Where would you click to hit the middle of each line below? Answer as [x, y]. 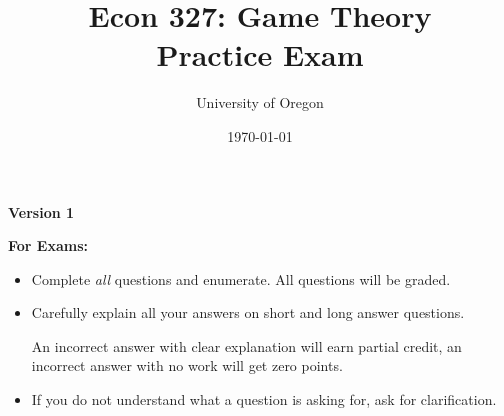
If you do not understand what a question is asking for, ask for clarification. [264, 399]
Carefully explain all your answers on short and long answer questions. [248, 312]
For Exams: [48, 245]
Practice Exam [260, 54]
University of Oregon [260, 102]
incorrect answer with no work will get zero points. [187, 365]
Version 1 [41, 211]
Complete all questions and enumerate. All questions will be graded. [241, 278]
